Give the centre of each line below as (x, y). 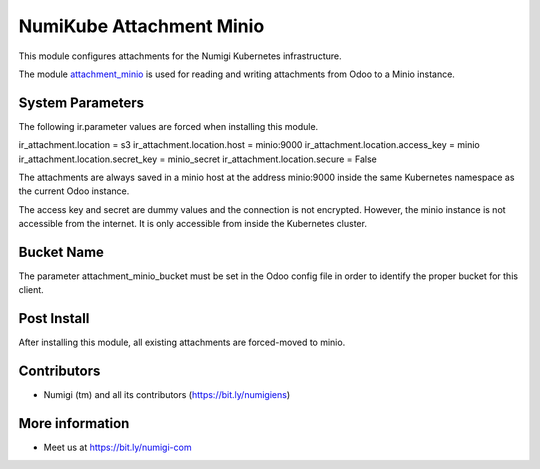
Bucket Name (61, 252)
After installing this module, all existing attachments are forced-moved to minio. (182, 342)
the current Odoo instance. (74, 191)
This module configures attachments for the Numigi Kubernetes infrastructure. (180, 56)
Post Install (54, 318)
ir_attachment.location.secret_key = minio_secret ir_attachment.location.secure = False (197, 159)
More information (74, 423)
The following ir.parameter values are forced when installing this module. (168, 126)
